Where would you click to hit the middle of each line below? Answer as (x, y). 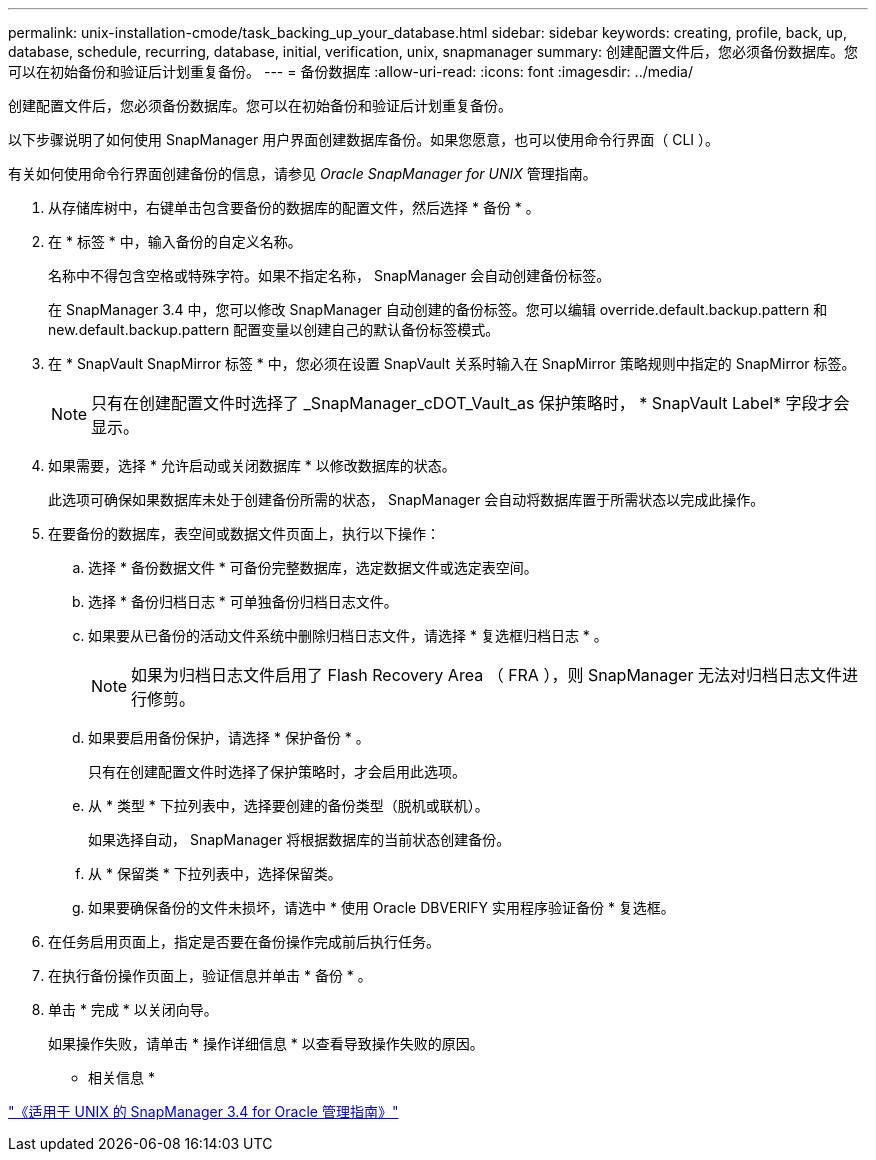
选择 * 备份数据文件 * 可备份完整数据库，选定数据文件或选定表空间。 (313, 567)
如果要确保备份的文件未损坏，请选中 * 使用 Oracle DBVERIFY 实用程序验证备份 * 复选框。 (381, 907)
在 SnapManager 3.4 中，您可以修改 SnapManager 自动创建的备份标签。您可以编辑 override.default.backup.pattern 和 (438, 309)
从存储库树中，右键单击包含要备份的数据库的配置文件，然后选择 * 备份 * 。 (294, 207)
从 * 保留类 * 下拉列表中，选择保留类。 (215, 873)
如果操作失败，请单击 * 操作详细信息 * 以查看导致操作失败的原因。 (266, 1043)
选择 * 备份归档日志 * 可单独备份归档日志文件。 (243, 601)
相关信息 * (121, 1077)
